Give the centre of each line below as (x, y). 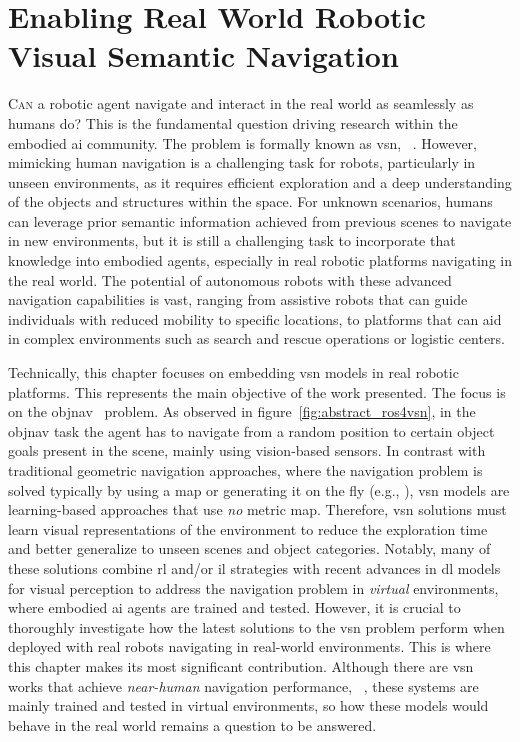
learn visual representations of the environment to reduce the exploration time (248, 528)
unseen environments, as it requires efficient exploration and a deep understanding (260, 181)
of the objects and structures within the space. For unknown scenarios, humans (250, 201)
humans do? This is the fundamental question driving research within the (233, 122)
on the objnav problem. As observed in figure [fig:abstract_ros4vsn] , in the (242, 411)
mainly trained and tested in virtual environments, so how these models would (248, 705)
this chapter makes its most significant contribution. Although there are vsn (241, 665)
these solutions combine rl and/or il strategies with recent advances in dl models (254, 567)
